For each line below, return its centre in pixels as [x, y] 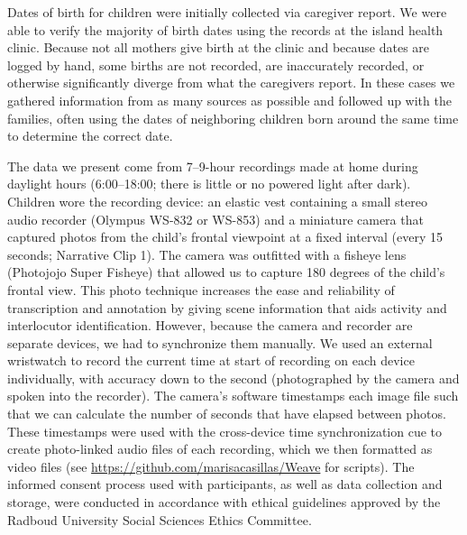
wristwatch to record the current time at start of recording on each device [211, 360]
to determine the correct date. [90, 136]
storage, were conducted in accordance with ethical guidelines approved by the [224, 502]
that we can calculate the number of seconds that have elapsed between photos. [227, 414]
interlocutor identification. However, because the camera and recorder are [210, 325]
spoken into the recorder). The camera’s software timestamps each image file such [233, 396]
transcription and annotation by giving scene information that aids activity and [227, 307]
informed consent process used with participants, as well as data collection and [225, 484]
